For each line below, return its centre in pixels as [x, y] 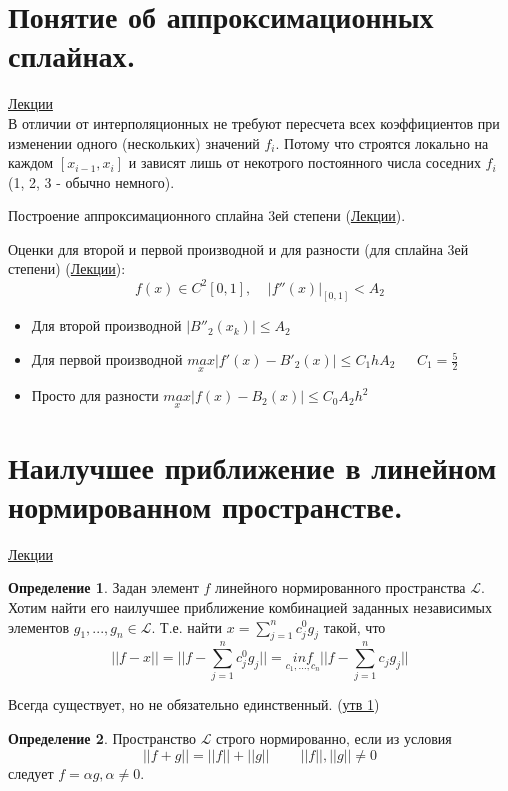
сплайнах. [72, 55]
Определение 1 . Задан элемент [103, 587]
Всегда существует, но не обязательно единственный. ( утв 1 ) [194, 704]
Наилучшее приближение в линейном [252, 466]
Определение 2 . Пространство [102, 738]
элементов [39, 626]
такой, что [354, 626]
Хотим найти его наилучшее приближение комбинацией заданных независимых [250, 606]
